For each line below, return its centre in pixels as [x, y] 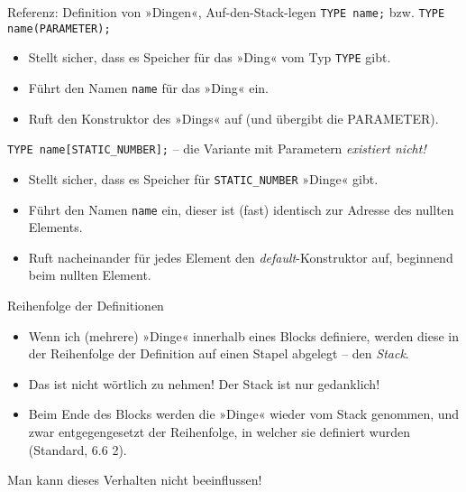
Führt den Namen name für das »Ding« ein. [148, 87]
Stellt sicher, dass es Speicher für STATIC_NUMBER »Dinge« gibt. [203, 178]
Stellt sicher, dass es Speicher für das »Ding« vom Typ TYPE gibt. [210, 57]
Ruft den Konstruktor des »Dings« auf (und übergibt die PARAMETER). [233, 118]
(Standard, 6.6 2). [78, 449]
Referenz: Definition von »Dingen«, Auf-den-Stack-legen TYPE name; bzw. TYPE [226, 12]
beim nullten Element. [90, 275]
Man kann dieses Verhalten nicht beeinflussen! [135, 480]
